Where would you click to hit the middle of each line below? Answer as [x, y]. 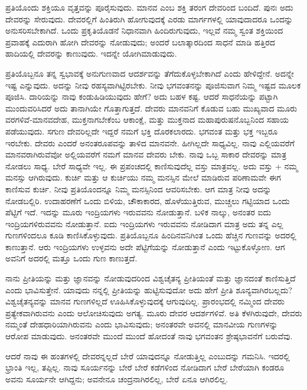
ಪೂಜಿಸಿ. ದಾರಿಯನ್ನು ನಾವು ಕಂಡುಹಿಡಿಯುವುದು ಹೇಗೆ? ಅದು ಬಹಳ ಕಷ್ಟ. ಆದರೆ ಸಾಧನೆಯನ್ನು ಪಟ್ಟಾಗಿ [142, 96]
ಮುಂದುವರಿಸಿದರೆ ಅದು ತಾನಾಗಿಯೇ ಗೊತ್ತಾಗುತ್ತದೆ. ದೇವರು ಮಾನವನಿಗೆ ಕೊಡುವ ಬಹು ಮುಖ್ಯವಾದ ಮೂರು [151, 108]
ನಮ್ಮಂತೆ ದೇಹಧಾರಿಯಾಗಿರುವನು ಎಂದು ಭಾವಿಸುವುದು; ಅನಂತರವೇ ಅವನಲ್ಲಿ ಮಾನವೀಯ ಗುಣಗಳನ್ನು [142, 324]
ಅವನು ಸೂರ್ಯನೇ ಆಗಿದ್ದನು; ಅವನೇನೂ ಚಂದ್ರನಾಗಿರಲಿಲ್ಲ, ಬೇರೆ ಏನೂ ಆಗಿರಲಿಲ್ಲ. [117, 378]
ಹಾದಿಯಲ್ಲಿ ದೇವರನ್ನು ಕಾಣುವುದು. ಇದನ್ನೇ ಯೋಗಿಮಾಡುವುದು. [91, 53]
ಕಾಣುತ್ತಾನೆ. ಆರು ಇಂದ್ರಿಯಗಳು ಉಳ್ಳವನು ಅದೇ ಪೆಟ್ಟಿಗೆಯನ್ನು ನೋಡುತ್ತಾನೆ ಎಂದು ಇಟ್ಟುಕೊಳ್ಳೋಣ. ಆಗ [145, 246]
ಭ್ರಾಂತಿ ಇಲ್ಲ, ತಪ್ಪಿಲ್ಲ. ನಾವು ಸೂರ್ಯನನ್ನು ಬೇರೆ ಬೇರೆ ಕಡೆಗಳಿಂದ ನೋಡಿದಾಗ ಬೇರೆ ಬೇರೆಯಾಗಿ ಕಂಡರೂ [145, 367]
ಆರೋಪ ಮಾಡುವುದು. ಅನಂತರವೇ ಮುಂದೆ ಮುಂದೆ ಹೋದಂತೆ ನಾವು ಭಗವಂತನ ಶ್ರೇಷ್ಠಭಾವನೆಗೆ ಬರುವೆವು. [149, 336]
